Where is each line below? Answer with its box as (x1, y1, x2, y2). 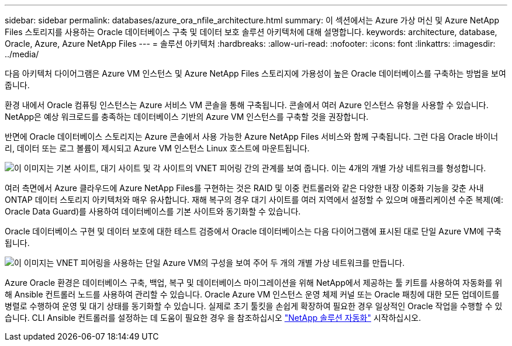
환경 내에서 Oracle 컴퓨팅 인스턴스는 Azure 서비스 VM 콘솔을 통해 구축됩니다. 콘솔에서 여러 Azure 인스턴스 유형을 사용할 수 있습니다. (5, 100, 489, 110)
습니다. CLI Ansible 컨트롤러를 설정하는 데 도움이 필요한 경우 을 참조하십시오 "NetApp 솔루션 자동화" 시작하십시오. (5, 313, 421, 323)
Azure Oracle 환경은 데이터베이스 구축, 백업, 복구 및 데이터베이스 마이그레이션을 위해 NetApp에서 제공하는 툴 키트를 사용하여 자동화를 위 (5, 278, 503, 288)
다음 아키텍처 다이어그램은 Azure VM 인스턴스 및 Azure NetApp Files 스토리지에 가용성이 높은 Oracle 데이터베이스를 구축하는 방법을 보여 (5, 68, 506, 78)
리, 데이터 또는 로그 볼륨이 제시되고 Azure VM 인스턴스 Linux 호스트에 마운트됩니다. (5, 143, 310, 153)
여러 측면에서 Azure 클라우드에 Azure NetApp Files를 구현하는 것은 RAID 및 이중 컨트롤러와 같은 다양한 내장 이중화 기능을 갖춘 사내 (5, 183, 484, 193)
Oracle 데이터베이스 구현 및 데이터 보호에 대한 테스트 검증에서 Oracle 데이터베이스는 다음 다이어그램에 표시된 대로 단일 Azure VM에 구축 (5, 226, 501, 236)
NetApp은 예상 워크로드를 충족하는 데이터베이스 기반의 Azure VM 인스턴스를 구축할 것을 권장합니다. (5, 112, 369, 122)
